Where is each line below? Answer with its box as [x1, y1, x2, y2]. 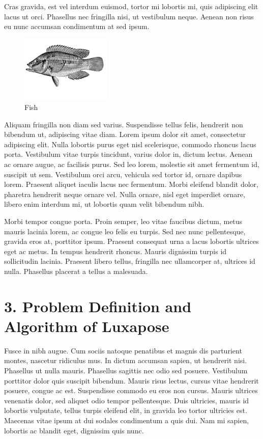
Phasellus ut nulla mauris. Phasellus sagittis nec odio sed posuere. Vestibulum [4, 365, 248, 376]
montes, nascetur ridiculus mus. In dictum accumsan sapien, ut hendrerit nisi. [4, 355, 247, 366]
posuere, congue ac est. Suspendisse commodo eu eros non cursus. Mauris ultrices [4, 385, 258, 396]
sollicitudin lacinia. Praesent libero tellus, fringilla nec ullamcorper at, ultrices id [4, 256, 255, 266]
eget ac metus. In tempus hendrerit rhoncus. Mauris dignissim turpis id [4, 245, 227, 256]
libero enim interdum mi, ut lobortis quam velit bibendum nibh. [4, 199, 204, 209]
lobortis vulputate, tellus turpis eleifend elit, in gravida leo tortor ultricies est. [4, 405, 247, 416]
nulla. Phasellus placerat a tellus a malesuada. [4, 265, 148, 276]
